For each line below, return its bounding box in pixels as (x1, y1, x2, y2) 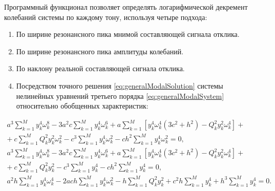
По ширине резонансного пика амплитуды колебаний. (16, 46, 184, 56)
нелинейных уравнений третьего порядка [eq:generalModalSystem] (16, 90, 224, 101)
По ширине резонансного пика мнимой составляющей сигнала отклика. (16, 29, 240, 39)
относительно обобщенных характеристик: (16, 100, 149, 111)
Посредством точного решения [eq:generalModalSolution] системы (16, 80, 223, 91)
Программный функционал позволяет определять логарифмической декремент (4, 2, 248, 12)
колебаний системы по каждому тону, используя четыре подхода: (4, 11, 207, 22)
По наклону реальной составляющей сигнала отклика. (16, 63, 185, 74)
